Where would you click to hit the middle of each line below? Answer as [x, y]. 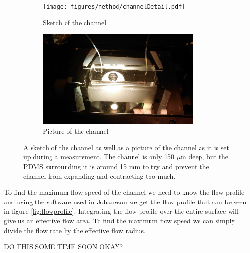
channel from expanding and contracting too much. [100, 176]
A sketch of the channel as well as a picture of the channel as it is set [126, 147]
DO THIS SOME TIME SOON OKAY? [64, 246]
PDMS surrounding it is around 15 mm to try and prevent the [116, 166]
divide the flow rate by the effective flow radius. [75, 230]
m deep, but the [205, 157]
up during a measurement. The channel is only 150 [99, 157]
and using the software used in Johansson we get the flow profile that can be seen [125, 201]
